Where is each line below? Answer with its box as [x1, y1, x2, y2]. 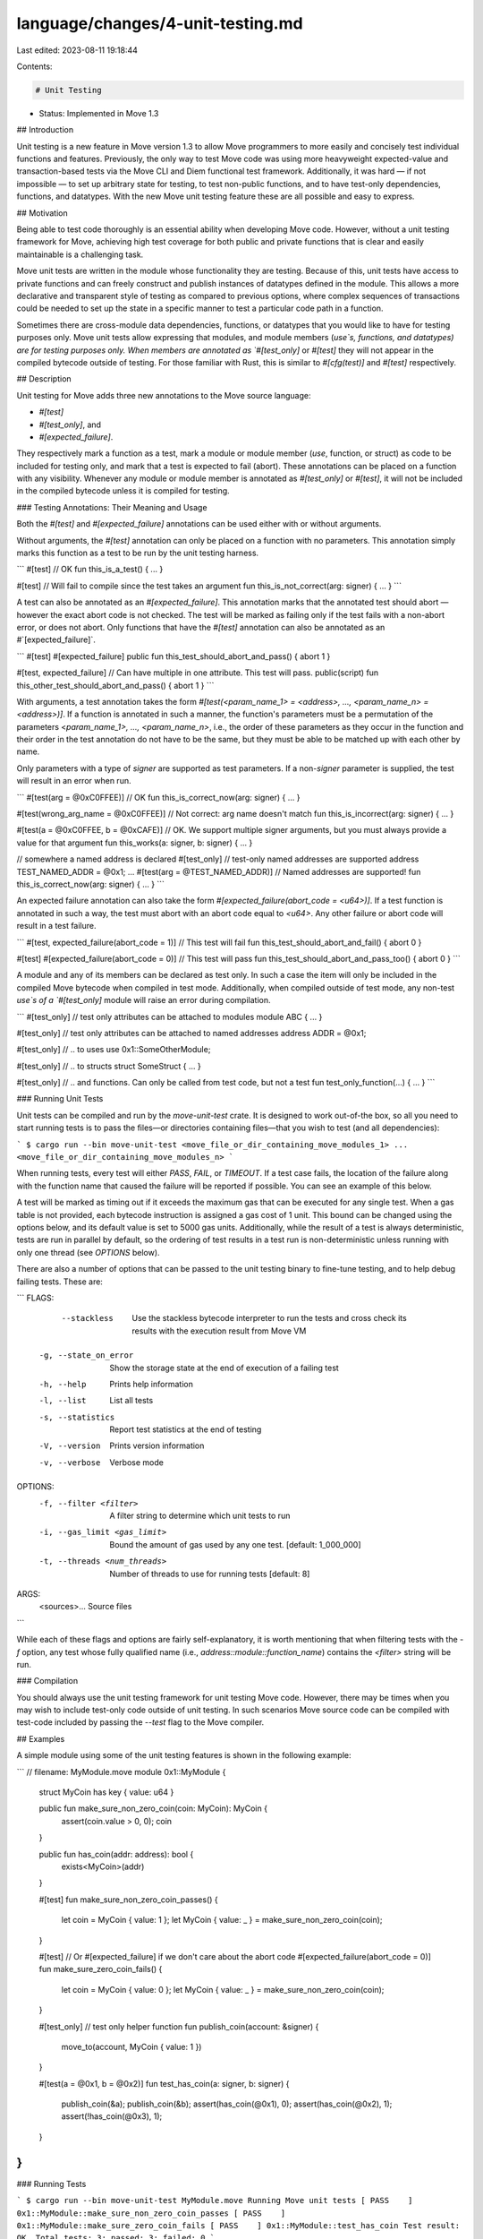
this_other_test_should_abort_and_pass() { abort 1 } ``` [16, 680, 215, 691]
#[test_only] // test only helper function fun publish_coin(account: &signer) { [38, 2020, 319, 2032]
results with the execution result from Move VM [131, 1325, 307, 1336]
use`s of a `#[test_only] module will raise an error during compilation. [16, 995, 271, 1006]
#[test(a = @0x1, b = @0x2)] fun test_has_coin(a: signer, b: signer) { [38, 2078, 290, 2089]
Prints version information [109, 1440, 205, 1451]
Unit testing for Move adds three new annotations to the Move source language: [16, 390, 311, 400]
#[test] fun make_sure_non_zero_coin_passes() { [38, 1894, 218, 1905]
